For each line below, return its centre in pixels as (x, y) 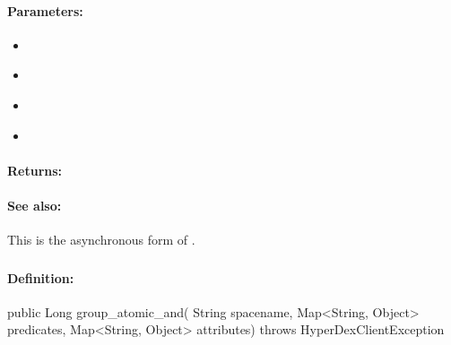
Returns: (35, 170)
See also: (35, 205)
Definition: (41, 277)
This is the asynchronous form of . (101, 240)
